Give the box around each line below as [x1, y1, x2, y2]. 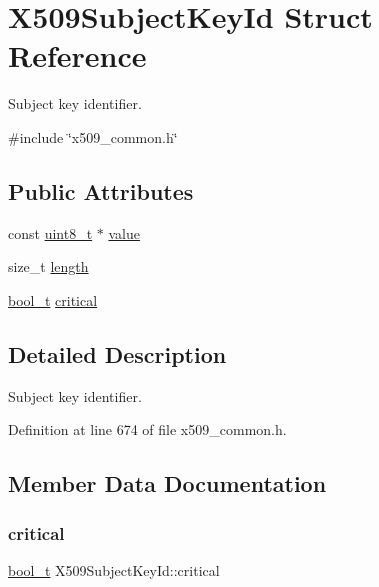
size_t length [8, 256, 89, 277]
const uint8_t [8, 222, 93, 243]
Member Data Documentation [8, 468, 327, 499]
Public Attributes [8, 175, 194, 206]
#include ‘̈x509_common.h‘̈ [8, 126, 178, 147]
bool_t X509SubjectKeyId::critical [8, 559, 220, 580]
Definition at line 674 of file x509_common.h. [8, 419, 287, 440]
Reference [8, 35, 147, 76]
